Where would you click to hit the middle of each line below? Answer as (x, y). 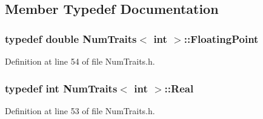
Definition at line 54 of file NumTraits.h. (80, 61)
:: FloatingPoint (221, 38)
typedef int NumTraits (61, 88)
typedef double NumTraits (71, 38)
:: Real (179, 88)
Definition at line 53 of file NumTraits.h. (80, 110)
